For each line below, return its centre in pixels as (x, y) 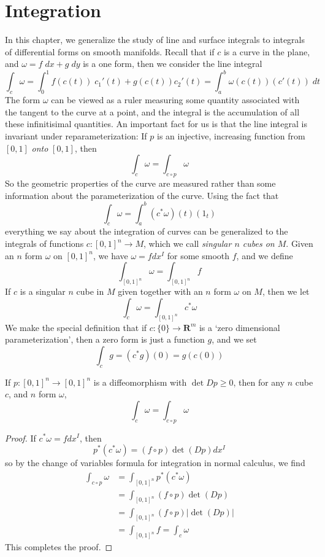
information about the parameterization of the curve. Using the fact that (142, 195)
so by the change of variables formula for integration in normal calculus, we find (155, 463)
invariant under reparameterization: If (76, 135)
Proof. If (21, 438)
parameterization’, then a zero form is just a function (105, 339)
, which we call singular (188, 243)
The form (23, 100)
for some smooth (198, 255)
